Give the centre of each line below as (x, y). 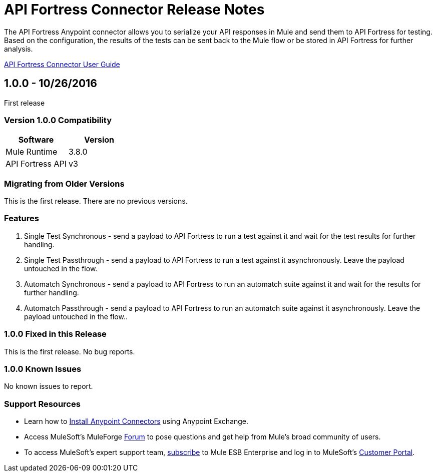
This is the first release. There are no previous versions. (96, 201)
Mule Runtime (32, 152)
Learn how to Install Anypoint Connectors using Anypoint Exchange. (136, 421)
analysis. (19, 49)
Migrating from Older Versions (64, 183)
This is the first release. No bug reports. (70, 351)
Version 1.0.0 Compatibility (58, 120)
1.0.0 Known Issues (43, 369)
